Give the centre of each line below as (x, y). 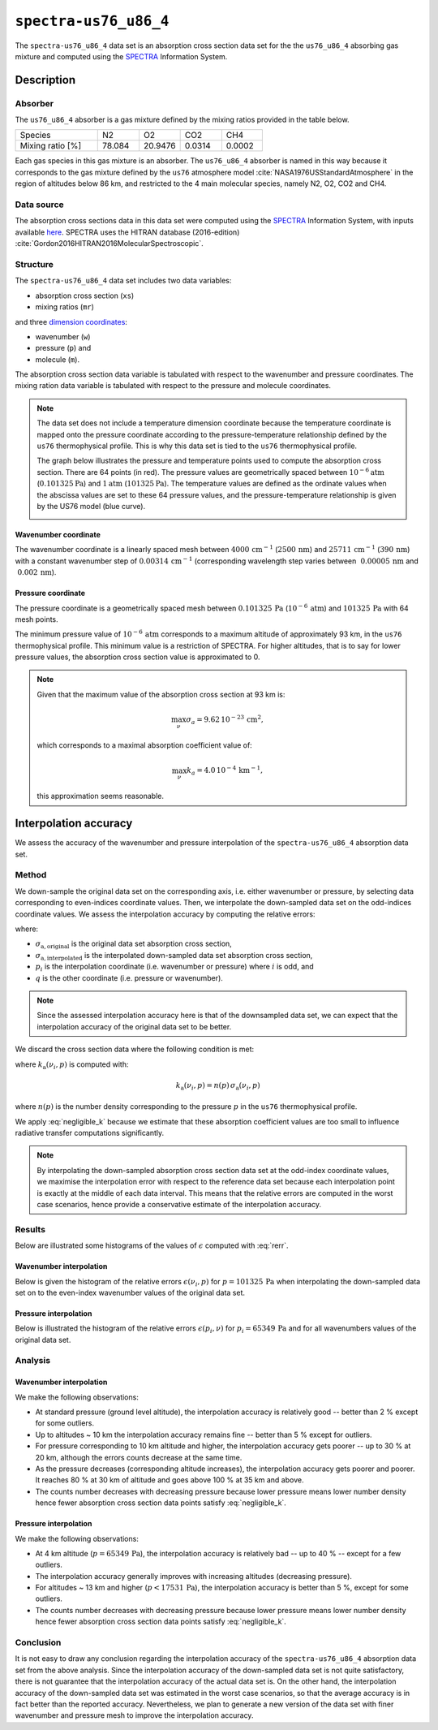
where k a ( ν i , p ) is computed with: (72, 1065)
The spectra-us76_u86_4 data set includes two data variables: (123, 281)
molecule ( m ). (58, 359)
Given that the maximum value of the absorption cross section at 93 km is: (161, 694)
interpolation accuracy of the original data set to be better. (134, 1026)
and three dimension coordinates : (71, 321)
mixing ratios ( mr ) (65, 307)
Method (31, 875)
